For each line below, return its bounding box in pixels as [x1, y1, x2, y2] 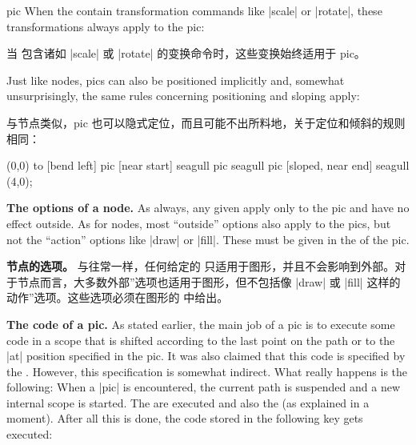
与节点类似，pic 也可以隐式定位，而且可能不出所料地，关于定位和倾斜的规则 [6, 114, 406, 130]
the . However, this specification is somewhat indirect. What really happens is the [6, 363, 408, 379]
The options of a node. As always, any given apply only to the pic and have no [6, 199, 410, 216]
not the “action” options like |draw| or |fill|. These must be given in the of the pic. [6, 231, 410, 247]
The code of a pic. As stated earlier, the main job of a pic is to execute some [6, 315, 395, 332]
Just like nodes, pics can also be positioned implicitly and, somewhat [6, 71, 345, 88]
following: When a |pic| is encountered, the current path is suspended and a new [6, 379, 400, 395]
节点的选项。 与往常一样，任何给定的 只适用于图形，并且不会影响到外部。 [6, 258, 395, 275]
